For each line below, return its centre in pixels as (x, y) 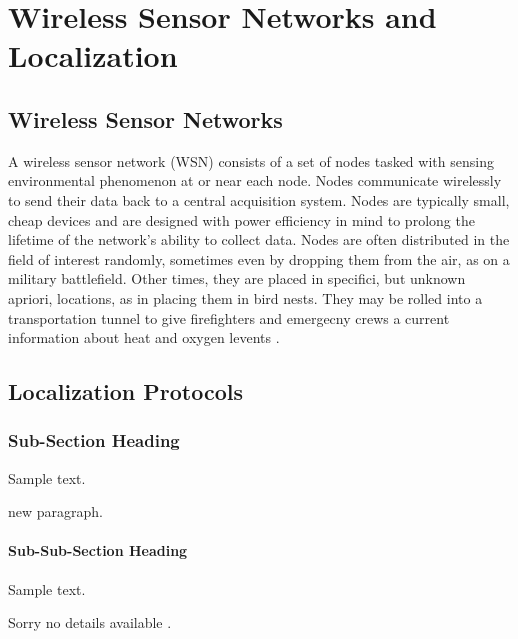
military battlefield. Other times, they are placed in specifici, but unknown (237, 278)
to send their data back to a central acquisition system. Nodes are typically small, (259, 199)
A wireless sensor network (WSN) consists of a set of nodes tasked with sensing (251, 160)
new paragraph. (55, 511)
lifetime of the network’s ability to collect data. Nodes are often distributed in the (259, 239)
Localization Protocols (125, 391)
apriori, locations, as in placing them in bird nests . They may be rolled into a (245, 297)
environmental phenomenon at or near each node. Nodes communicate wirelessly (255, 180)
